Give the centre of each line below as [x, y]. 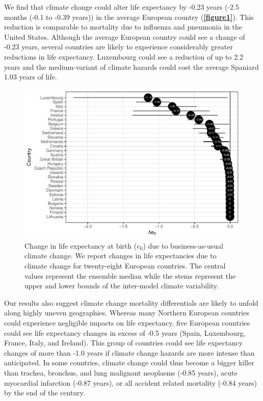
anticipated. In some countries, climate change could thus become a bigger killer [129, 363]
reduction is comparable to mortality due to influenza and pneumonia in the [123, 27]
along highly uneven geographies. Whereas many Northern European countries [127, 313]
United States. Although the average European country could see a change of [125, 36]
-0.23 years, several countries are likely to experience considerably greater [119, 47]
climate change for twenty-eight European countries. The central [125, 266]
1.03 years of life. [31, 77]
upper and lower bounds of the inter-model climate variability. [122, 286]
